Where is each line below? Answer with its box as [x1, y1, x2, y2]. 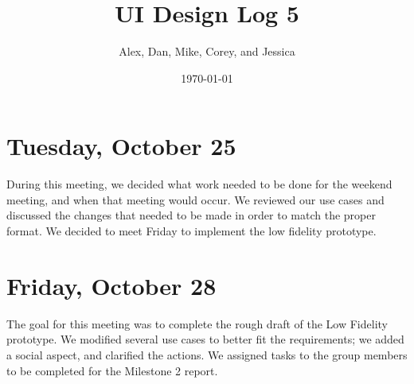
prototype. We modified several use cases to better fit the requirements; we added [6, 331, 404, 347]
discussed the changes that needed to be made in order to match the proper [6, 207, 376, 223]
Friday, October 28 [6, 269, 217, 301]
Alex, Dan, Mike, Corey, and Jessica [119, 43, 295, 60]
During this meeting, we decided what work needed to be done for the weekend [6, 176, 393, 192]
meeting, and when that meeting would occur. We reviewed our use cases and [6, 191, 385, 208]
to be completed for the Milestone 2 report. [6, 362, 218, 378]
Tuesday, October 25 [6, 130, 236, 162]
